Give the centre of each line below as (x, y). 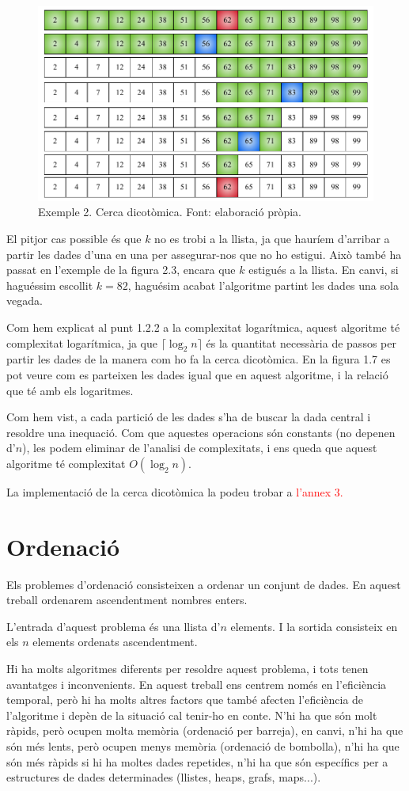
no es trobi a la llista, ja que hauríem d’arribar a (272, 238)
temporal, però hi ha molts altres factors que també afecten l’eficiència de (185, 700)
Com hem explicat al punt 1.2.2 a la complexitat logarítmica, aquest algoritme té (203, 327)
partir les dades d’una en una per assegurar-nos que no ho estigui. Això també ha (204, 254)
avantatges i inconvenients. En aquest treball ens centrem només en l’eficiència (197, 684)
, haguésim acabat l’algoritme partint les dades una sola (263, 285)
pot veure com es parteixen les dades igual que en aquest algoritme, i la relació (197, 374)
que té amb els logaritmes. (70, 390)
